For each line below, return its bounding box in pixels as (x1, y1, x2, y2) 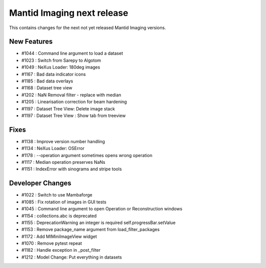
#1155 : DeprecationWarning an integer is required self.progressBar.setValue (21, 220, 176, 226)
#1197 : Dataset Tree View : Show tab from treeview (21, 113, 126, 118)
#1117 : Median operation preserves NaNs (21, 159, 105, 165)
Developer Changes (9, 179, 71, 188)
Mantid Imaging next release (9, 7, 129, 18)
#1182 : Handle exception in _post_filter (21, 247, 101, 253)
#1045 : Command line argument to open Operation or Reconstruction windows (21, 206, 182, 212)
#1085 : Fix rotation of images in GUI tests (21, 199, 107, 205)
